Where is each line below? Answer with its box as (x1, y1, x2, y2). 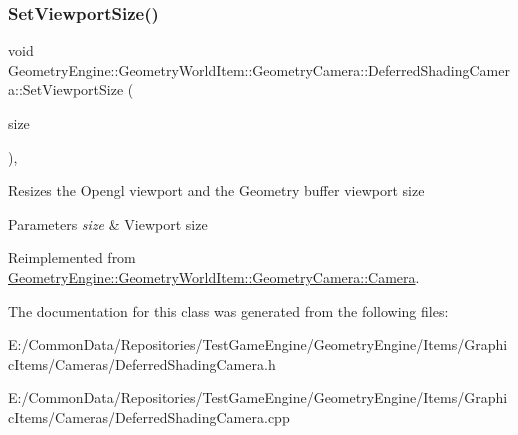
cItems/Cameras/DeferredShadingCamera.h (8, 353, 276, 374)
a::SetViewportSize (8, 79, 124, 100)
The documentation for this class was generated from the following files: (8, 300, 449, 321)
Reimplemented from (8, 247, 136, 268)
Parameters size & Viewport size (8, 213, 208, 234)
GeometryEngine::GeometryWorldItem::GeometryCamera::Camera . (8, 266, 420, 287)
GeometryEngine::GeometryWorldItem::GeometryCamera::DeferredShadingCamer (8, 59, 510, 80)
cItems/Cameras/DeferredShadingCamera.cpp (8, 406, 290, 427)
